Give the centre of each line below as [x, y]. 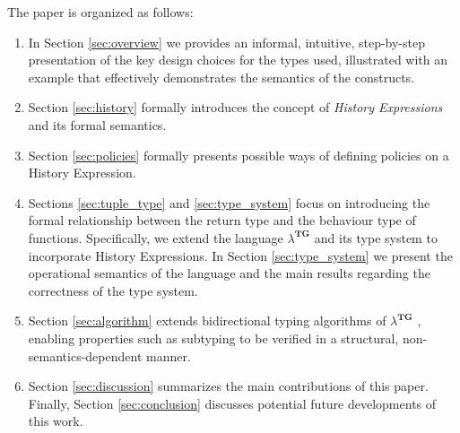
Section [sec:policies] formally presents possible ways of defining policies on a [239, 155]
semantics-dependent [85, 355]
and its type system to [376, 237]
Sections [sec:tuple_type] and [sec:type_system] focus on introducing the [229, 202]
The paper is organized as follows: [100, 12]
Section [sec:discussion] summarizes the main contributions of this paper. [228, 386]
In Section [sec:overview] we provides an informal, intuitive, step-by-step [226, 42]
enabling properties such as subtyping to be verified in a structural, [213, 338]
